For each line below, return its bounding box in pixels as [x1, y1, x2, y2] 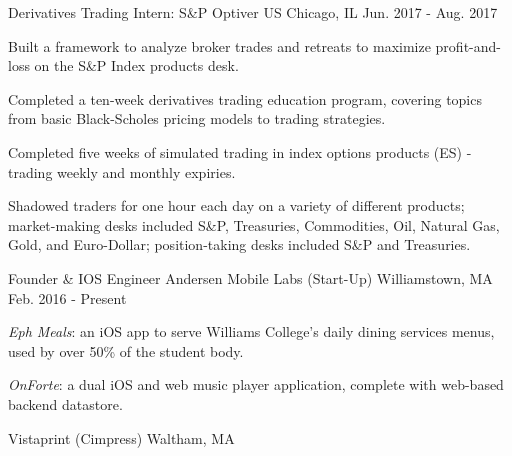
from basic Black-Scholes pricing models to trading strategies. [8, 108, 386, 129]
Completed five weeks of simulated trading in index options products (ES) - [8, 141, 472, 162]
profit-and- [435, 35, 501, 56]
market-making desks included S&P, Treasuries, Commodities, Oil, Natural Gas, [8, 214, 500, 235]
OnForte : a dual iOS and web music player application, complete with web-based [8, 374, 504, 395]
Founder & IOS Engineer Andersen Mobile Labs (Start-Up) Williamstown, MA [8, 267, 493, 288]
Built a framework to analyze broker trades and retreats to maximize [8, 35, 431, 56]
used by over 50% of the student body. [8, 340, 244, 361]
